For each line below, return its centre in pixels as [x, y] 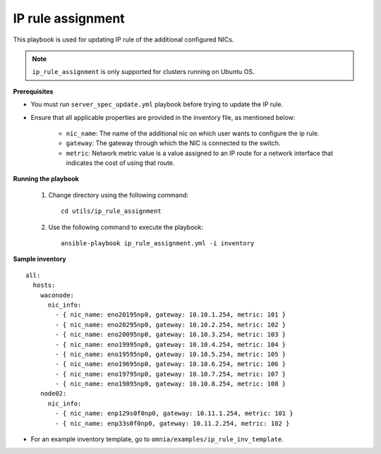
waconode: [57, 295]
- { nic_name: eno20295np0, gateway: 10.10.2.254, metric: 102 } [171, 325]
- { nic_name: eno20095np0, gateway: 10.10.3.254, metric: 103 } [171, 335]
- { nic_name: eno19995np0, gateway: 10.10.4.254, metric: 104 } [171, 344]
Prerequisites [33, 91]
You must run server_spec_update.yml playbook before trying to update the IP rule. [157, 104]
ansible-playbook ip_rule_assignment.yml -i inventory [158, 244]
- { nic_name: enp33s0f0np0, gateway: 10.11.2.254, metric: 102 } [173, 423]
